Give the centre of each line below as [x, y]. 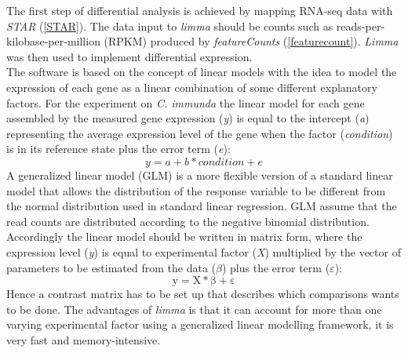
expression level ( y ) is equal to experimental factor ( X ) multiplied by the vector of [204, 251]
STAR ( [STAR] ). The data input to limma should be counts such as [170, 25]
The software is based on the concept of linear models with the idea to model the [202, 72]
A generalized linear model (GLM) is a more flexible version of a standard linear [200, 175]
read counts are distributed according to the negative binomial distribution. [188, 221]
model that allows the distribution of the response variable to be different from [196, 190]
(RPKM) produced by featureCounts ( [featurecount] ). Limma [251, 41]
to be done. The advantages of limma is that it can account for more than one [194, 309]
